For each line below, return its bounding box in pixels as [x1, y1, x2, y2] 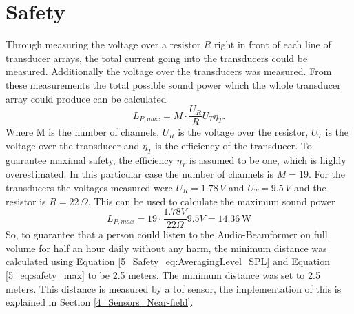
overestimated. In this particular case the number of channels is [6, 167, 274, 181]
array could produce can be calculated [6, 91, 167, 105]
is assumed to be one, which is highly [189, 152, 346, 167]
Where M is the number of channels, [6, 125, 160, 139]
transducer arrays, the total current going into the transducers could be [6, 50, 308, 65]
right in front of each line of [214, 37, 331, 52]
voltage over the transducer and [6, 138, 140, 152]
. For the [308, 167, 346, 181]
